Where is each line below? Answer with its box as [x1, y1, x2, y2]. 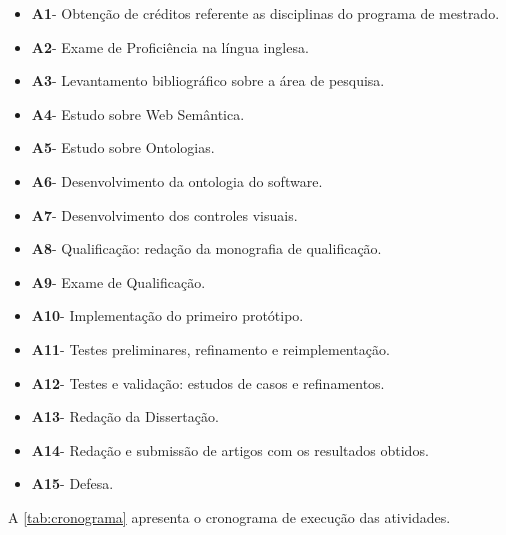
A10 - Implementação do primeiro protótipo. [31, 305, 304, 326]
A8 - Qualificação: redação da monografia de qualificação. [31, 238, 382, 259]
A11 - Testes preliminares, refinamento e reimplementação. [31, 338, 390, 359]
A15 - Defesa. [31, 473, 114, 494]
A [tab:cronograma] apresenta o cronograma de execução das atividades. [8, 506, 451, 527]
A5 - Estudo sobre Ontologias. [31, 137, 215, 158]
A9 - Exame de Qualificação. [31, 271, 206, 292]
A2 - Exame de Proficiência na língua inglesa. [31, 36, 309, 57]
